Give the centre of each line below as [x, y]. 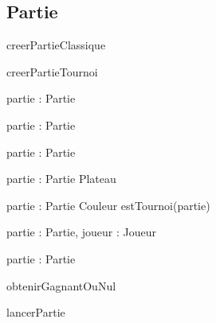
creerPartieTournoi [52, 71]
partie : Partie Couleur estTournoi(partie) [108, 205]
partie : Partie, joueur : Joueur [82, 232]
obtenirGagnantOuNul [61, 285]
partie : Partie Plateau [61, 179]
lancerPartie [36, 312]
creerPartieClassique [56, 45]
